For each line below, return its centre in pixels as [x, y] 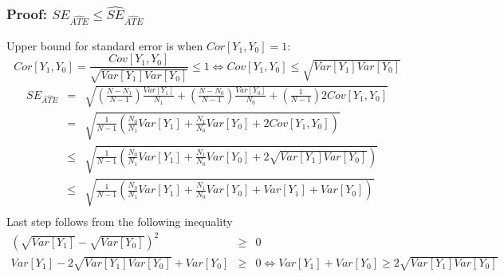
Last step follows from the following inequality [120, 221]
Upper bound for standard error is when [105, 45]
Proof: [27, 13]
